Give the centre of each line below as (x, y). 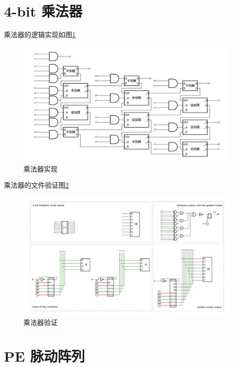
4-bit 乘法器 (43, 11)
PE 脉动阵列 (44, 356)
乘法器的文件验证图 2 (36, 185)
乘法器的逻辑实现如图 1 (40, 34)
